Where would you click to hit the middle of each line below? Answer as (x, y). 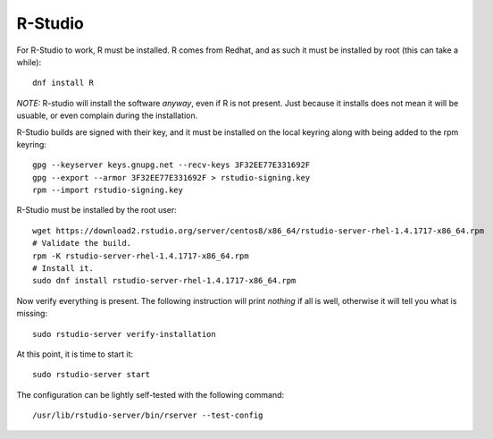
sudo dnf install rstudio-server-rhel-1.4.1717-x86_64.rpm (164, 281)
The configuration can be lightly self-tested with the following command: (150, 394)
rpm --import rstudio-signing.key (108, 190)
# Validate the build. (82, 243)
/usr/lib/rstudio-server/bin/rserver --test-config (148, 415)
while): (29, 62)
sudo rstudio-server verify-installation (124, 334)
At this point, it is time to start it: (75, 354)
